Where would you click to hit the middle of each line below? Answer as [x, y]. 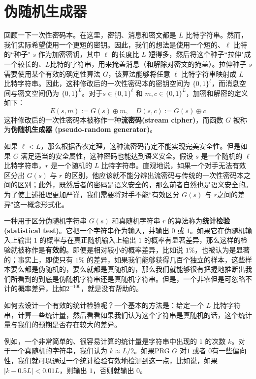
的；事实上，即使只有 [38, 259]
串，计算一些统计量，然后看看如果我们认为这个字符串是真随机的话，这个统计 [128, 315]
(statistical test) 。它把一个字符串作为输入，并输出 [87, 230]
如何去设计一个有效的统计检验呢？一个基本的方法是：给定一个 [104, 305]
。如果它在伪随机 [217, 230]
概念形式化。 [48, 204]
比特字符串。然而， [216, 35]
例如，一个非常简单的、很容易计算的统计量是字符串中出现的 [100, 341]
